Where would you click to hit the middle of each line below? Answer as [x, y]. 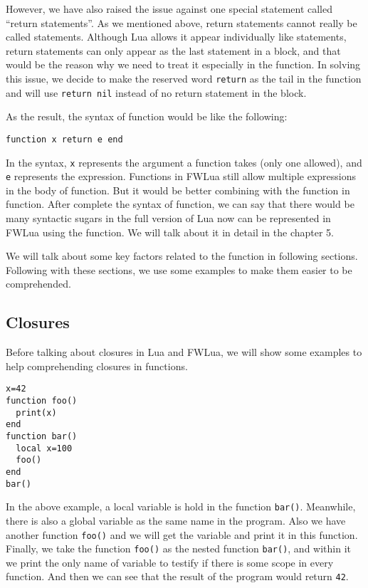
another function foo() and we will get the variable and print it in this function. [182, 534]
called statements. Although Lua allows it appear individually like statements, [176, 37]
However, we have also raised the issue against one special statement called [169, 9]
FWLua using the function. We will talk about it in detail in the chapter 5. [170, 232]
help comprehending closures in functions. [97, 366]
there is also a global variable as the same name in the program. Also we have [176, 520]
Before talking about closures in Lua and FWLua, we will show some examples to [184, 352]
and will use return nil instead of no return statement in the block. [156, 92]
